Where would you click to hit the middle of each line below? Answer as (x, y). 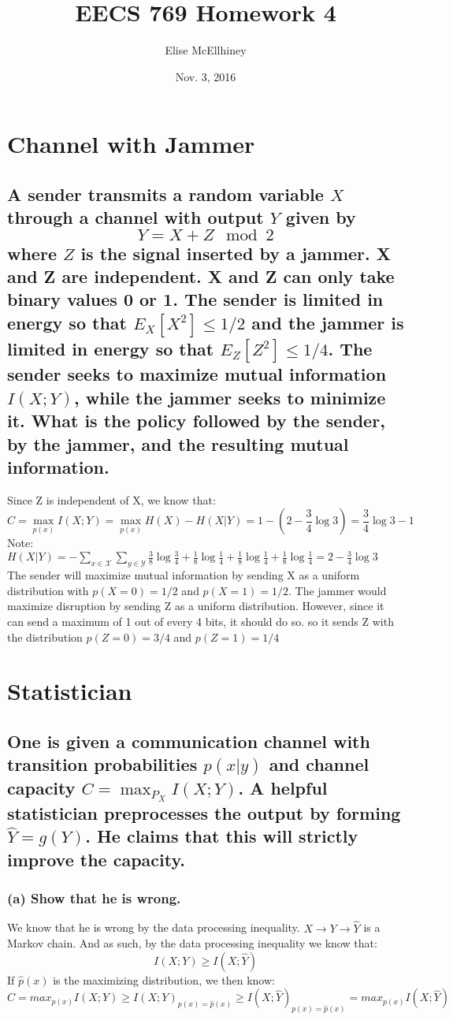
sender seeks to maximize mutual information (197, 374)
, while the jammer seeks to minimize (230, 397)
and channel (319, 764)
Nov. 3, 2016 (206, 76)
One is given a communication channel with (189, 741)
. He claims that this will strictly (222, 836)
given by (321, 217)
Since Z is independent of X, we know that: (111, 499)
